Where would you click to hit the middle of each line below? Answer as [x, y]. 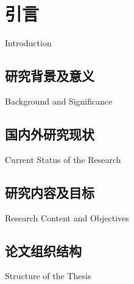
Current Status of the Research [63, 159]
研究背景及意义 [50, 76]
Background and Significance [59, 101]
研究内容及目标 [50, 192]
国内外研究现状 [50, 133]
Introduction [28, 43]
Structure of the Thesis [48, 276]
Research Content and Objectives [67, 217]
